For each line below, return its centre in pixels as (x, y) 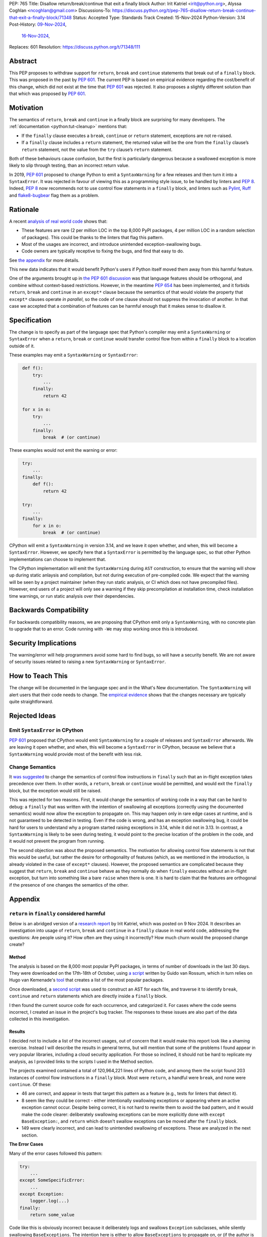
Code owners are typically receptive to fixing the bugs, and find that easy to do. (103, 251)
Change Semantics (33, 767)
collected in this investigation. (40, 1019)
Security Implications (43, 643)
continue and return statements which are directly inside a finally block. (88, 996)
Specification (30, 320)
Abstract (23, 61)
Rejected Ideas (33, 716)
